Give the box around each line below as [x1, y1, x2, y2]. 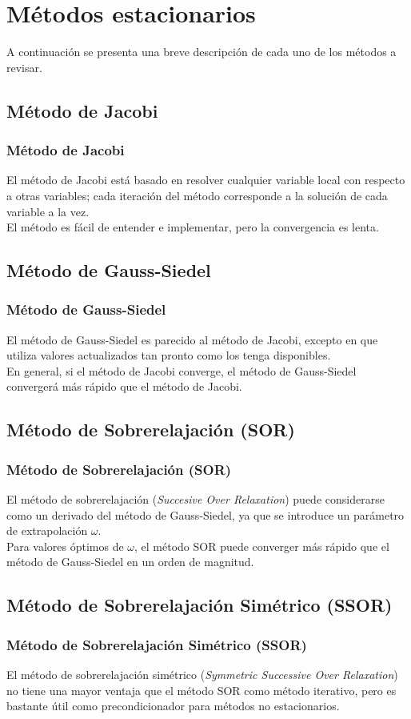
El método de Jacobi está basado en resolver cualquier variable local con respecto [6, 171, 405, 188]
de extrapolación [6, 522, 88, 539]
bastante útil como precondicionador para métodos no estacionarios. [6, 697, 340, 714]
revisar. [6, 58, 42, 75]
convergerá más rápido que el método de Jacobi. [6, 378, 242, 395]
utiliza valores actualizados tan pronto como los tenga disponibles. [6, 347, 331, 364]
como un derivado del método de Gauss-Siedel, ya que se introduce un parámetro [6, 506, 405, 523]
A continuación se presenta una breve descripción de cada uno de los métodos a [6, 43, 397, 60]
